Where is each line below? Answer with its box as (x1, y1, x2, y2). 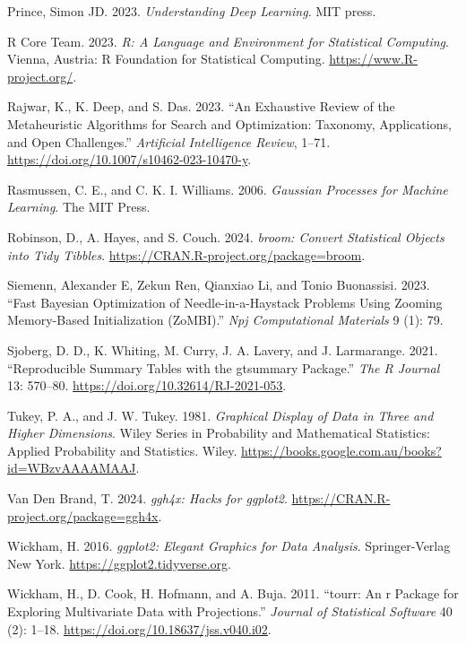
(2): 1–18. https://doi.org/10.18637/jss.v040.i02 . (7, 619, 272, 638)
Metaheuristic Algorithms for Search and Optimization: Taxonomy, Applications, (7, 114, 452, 133)
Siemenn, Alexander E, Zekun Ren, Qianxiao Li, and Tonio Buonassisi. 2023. (7, 275, 430, 294)
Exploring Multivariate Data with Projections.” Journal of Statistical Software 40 (7, 602, 453, 621)
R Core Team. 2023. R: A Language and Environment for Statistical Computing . (7, 31, 449, 50)
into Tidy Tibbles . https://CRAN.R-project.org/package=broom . (7, 245, 366, 264)
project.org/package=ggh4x (7, 506, 159, 525)
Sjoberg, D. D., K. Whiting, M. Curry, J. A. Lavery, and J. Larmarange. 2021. (7, 340, 438, 359)
